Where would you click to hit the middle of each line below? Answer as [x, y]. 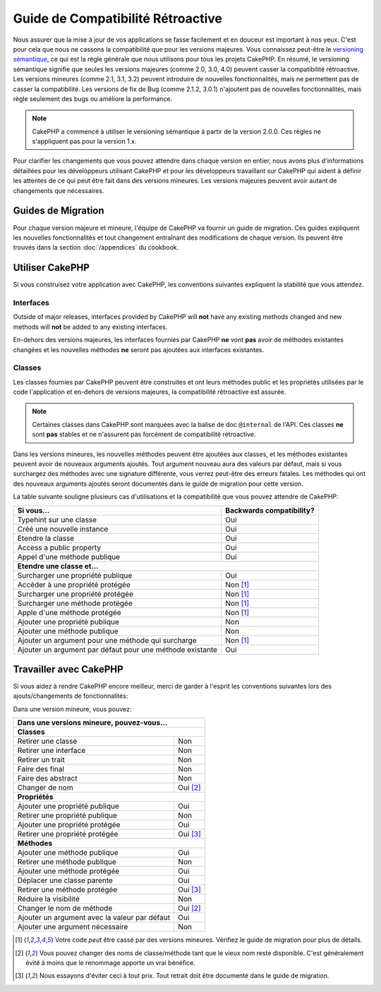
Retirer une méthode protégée [67, 889]
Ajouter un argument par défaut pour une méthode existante [117, 649]
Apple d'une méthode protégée [69, 612]
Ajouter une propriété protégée [69, 825]
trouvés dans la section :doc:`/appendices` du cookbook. [96, 247]
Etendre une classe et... [58, 566]
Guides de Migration [59, 211]
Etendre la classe [46, 538]
